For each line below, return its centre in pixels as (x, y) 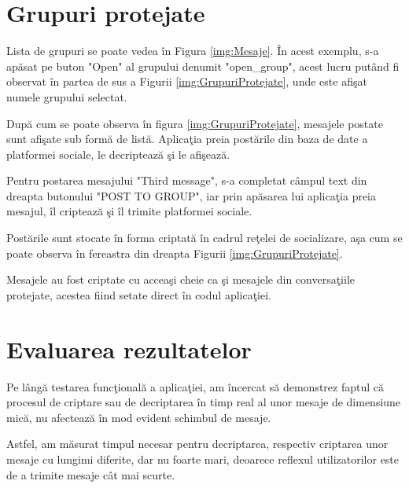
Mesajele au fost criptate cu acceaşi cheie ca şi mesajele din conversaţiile (181, 279)
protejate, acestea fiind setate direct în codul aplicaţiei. (139, 294)
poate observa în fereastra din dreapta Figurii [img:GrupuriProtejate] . (175, 253)
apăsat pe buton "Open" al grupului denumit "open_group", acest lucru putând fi (203, 66)
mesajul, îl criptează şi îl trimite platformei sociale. (129, 211)
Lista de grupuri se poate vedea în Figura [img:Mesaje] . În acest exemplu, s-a (193, 51)
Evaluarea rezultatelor (129, 349)
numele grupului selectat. (67, 96)
